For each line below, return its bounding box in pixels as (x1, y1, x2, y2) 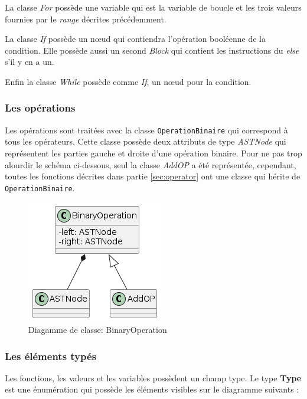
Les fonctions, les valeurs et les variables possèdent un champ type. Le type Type (5, 371, 302, 384)
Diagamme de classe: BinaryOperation (28, 323, 167, 336)
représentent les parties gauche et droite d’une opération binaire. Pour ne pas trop (5, 147, 302, 159)
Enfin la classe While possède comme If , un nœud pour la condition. (5, 75, 252, 87)
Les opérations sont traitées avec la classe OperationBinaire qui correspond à (5, 123, 288, 136)
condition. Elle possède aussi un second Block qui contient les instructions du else (5, 44, 299, 56)
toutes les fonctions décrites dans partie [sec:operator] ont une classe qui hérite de (5, 170, 301, 182)
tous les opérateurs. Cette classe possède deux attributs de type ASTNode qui (5, 135, 286, 148)
